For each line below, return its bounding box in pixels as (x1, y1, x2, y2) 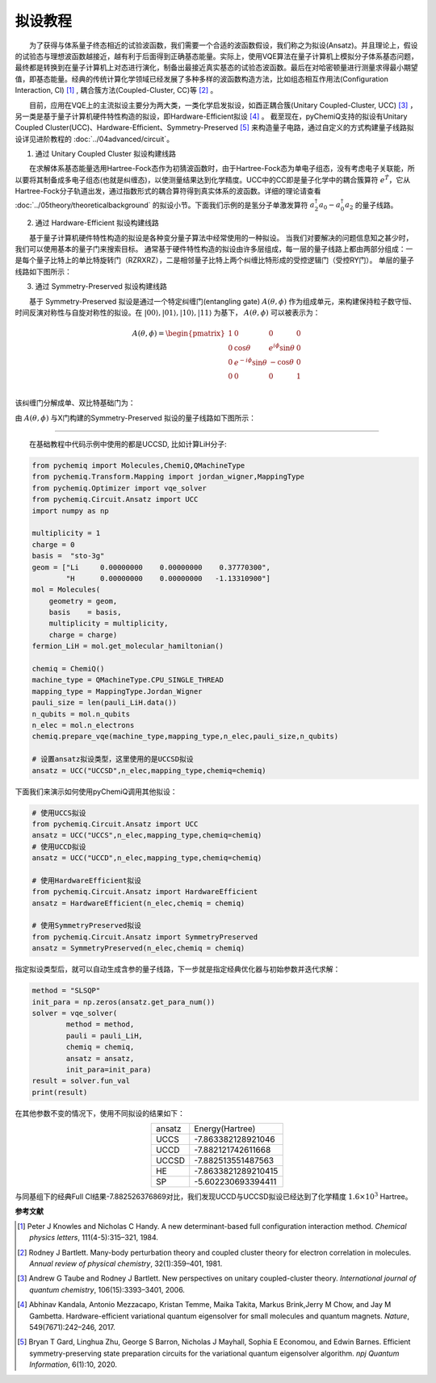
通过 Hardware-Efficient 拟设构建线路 (35, 218, 159, 228)
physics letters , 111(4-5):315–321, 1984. (29, 1233, 159, 1243)
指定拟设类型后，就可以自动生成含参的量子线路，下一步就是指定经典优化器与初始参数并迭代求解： (15, 964, 341, 974)
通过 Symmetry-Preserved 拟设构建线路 (35, 282, 167, 291)
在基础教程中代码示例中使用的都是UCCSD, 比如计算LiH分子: (29, 440, 228, 449)
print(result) (31, 1088, 88, 1097)
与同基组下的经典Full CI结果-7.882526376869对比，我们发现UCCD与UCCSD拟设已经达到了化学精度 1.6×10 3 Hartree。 (15, 1191, 413, 1201)
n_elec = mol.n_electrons (31, 721, 135, 729)
